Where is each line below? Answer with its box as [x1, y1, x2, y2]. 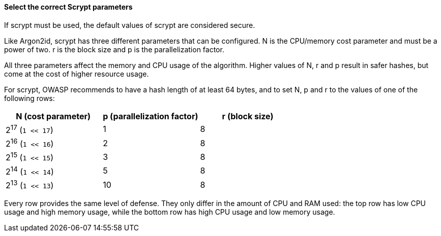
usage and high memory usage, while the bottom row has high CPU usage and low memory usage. [4, 208, 335, 217]
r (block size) [222, 111, 274, 121]
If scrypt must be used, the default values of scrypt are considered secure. [4, 20, 255, 29]
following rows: [4, 93, 55, 103]
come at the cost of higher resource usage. [4, 69, 149, 78]
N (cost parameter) [16, 111, 91, 121]
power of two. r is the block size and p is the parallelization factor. [4, 45, 224, 54]
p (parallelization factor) [103, 111, 198, 121]
